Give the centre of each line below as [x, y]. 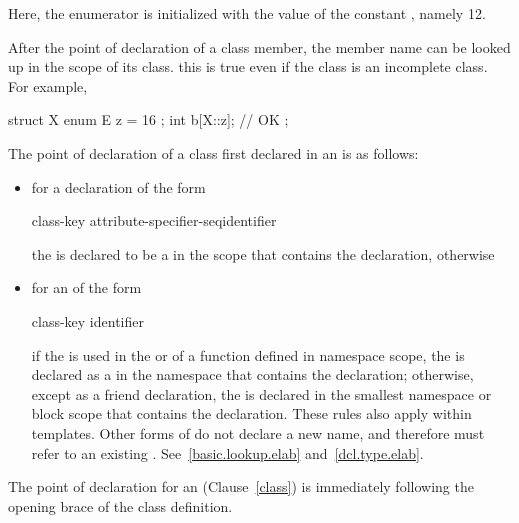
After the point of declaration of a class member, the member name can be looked [259, 46]
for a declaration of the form [118, 186]
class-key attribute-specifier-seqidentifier [154, 220]
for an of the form [86, 287]
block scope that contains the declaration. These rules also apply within [251, 413]
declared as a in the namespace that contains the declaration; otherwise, [252, 374]
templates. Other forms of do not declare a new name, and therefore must [258, 432]
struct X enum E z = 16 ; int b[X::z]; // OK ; [148, 119]
